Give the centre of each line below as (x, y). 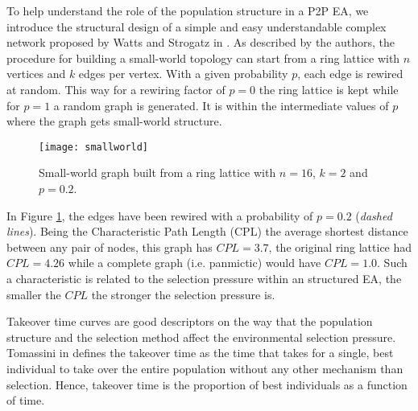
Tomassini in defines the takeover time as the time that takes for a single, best (200, 353)
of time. (26, 400)
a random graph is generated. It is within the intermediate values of (221, 105)
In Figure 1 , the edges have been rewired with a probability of (160, 215)
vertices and (36, 74)
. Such (392, 263)
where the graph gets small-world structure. (114, 121)
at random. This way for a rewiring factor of (116, 89)
